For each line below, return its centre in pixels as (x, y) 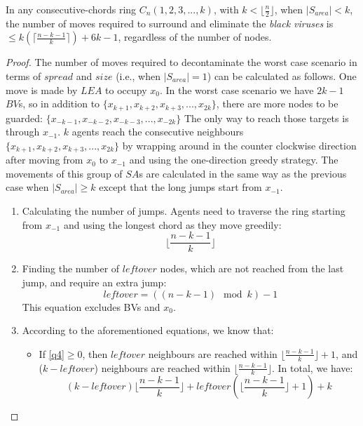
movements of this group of (64, 173)
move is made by (42, 89)
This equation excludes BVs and (91, 306)
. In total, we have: (312, 367)
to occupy (126, 89)
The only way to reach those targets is (266, 118)
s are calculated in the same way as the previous (243, 173)
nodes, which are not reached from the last (252, 268)
